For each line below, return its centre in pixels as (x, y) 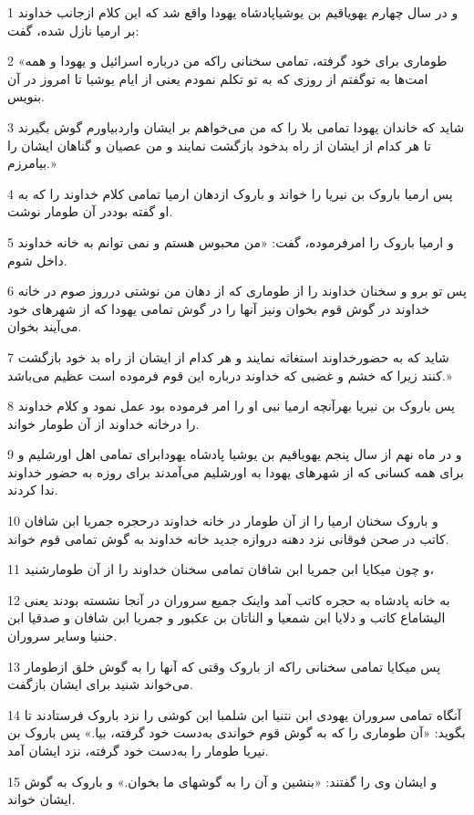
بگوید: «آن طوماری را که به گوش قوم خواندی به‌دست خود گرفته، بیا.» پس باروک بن (237, 732)
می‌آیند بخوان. (45, 326)
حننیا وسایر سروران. (62, 636)
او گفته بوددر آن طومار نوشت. (90, 211)
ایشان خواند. (41, 799)
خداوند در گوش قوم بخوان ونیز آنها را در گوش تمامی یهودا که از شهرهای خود (219, 308)
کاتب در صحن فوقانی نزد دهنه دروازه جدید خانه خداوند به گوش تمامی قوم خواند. (228, 538)
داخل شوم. (37, 260)
